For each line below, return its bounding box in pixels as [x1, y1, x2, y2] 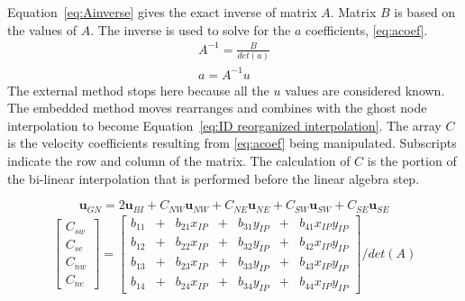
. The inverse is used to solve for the [90, 20, 291, 39]
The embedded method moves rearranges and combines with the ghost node [7, 98, 427, 117]
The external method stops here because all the [7, 80, 269, 99]
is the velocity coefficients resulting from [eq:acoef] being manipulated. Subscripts [7, 133, 457, 152]
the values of [7, 20, 77, 39]
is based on [394, 3, 456, 21]
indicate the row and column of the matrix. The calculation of [7, 150, 351, 169]
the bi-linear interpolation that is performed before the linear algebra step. [7, 169, 420, 187]
